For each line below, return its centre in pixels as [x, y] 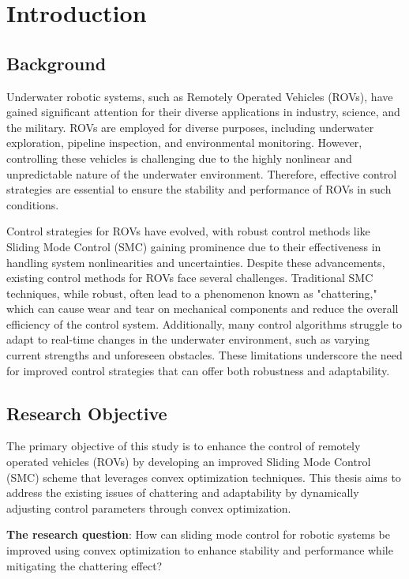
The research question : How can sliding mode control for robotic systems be [198, 534]
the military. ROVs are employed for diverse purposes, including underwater [190, 127]
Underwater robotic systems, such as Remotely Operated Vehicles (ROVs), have [200, 96]
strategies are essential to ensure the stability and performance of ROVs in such [199, 189]
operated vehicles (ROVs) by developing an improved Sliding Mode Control [189, 462]
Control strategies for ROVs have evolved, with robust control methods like [188, 231]
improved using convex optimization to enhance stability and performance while [200, 550]
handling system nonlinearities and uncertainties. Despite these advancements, [196, 262]
